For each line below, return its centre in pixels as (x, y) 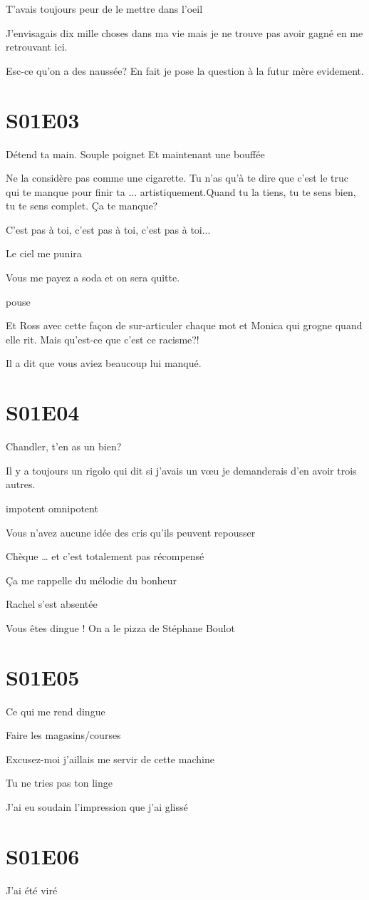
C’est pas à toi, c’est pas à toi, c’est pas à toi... (108, 229)
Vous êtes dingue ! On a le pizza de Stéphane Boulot (120, 627)
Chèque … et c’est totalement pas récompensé (105, 556)
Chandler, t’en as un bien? (64, 446)
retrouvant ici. (37, 47)
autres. (21, 484)
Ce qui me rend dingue (56, 711)
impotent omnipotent (52, 508)
